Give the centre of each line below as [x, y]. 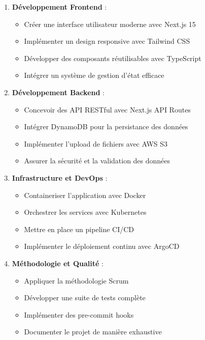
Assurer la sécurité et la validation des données [97, 161]
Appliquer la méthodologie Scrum [76, 280]
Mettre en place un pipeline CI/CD [79, 229]
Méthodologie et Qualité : [58, 263]
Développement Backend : [58, 92]
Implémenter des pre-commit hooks [79, 314]
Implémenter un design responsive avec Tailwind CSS [107, 41]
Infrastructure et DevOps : [60, 177]
